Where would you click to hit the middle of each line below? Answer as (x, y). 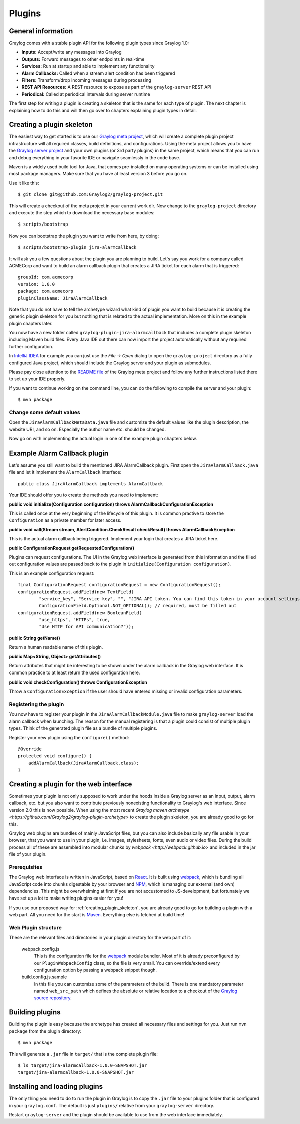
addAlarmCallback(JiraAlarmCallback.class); (84, 763)
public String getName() (35, 638)
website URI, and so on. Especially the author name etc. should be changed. (88, 429)
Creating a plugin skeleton (51, 125)
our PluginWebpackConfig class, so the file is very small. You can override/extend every (127, 963)
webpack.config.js (41, 949)
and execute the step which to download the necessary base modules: (82, 213)
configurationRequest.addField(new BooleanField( (80, 613)
